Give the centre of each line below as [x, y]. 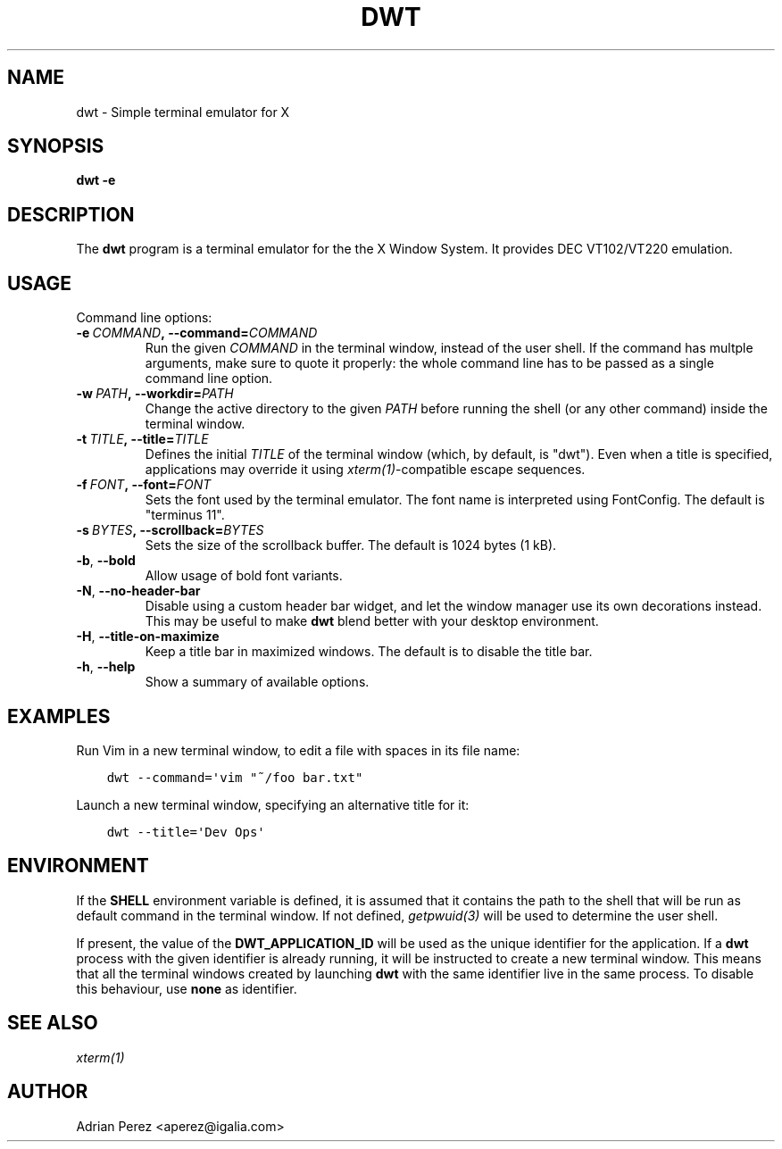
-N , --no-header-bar [138, 591]
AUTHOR [48, 1092]
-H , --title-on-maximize [148, 637]
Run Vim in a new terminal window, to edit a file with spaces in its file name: [298, 750]
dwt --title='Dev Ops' [186, 832]
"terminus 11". [185, 515]
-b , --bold [106, 561]
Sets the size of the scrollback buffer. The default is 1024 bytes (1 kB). [351, 545]
